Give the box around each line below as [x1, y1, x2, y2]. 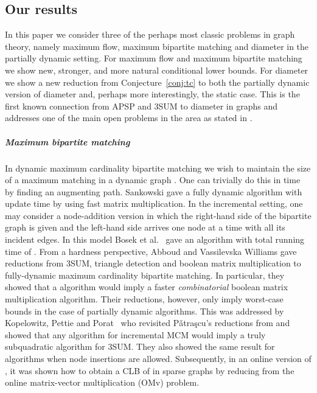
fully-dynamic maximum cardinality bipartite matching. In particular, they [5, 268, 285, 281]
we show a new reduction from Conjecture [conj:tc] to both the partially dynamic [5, 75, 310, 88]
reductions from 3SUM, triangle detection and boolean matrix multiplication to [5, 257, 301, 270]
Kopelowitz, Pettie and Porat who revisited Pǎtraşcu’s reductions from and [5, 316, 290, 329]
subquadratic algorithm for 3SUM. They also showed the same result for [5, 340, 275, 353]
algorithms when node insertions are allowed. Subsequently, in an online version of [5, 352, 312, 365]
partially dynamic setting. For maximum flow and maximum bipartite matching [5, 52, 302, 64]
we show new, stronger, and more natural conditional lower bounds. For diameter [5, 63, 308, 76]
